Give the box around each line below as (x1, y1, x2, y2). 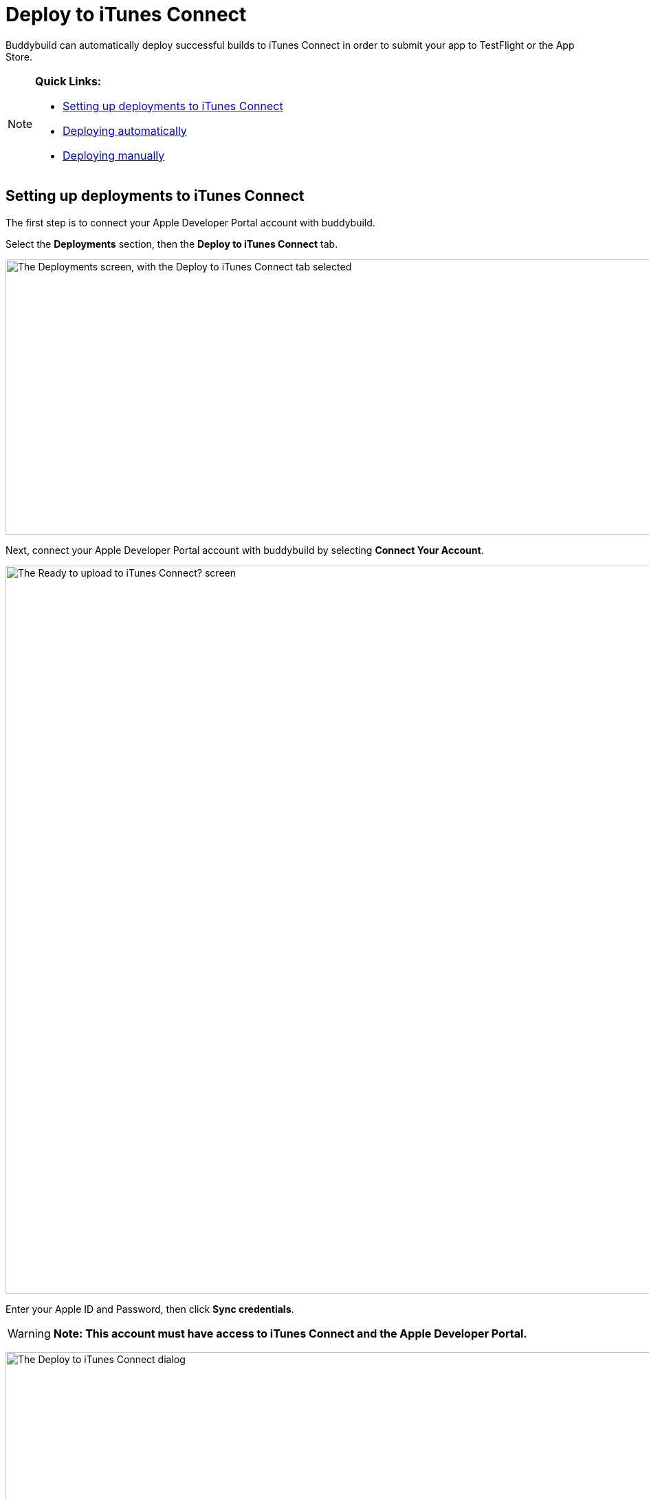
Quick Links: (35, 74, 102, 88)
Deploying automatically (63, 123, 187, 138)
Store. (5, 50, 33, 63)
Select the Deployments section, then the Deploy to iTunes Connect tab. (5, 237, 338, 250)
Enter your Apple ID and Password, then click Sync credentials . (5, 1303, 294, 1315)
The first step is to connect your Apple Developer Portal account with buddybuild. (5, 216, 375, 228)
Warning (8, 1326, 51, 1340)
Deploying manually (63, 148, 165, 162)
